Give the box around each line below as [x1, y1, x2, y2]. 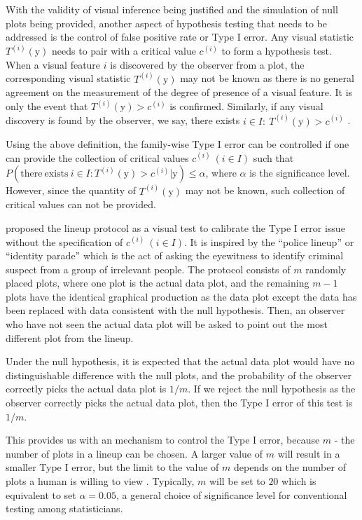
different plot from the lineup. [6, 330, 134, 345]
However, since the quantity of [6, 183, 136, 198]
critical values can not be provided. [6, 197, 156, 212]
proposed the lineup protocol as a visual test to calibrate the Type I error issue [6, 220, 345, 235]
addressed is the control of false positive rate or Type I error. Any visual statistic [6, 29, 354, 44]
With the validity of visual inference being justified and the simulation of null [6, 2, 338, 16]
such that [253, 150, 294, 165]
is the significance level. [249, 165, 350, 180]
